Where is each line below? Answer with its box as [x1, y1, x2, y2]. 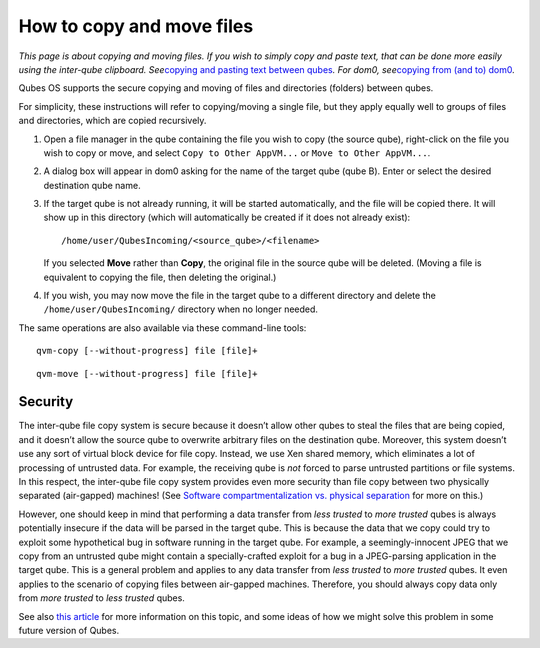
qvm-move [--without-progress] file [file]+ [36, 368, 259, 379]
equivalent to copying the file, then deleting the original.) [43, 271, 277, 283]
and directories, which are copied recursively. [18, 115, 207, 127]
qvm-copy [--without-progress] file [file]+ [36, 345, 259, 357]
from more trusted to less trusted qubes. [18, 592, 185, 604]
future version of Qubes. [18, 624, 120, 636]
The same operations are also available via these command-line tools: [18, 321, 307, 334]
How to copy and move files [18, 15, 254, 37]
